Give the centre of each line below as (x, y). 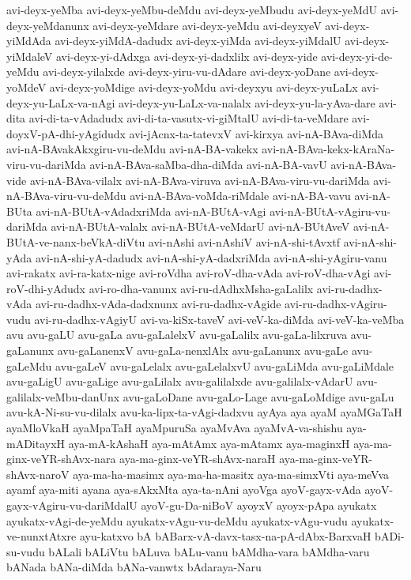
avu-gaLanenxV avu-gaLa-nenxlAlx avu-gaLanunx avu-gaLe (203, 350)
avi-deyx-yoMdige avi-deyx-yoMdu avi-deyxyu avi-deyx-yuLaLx (204, 87)
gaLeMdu (29, 365)
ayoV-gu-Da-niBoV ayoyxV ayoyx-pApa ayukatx (259, 505)
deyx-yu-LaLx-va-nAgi (61, 102)
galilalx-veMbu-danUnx (63, 396)
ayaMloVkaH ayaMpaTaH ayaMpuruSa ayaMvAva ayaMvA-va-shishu (175, 428)
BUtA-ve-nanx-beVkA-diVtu (76, 241)
